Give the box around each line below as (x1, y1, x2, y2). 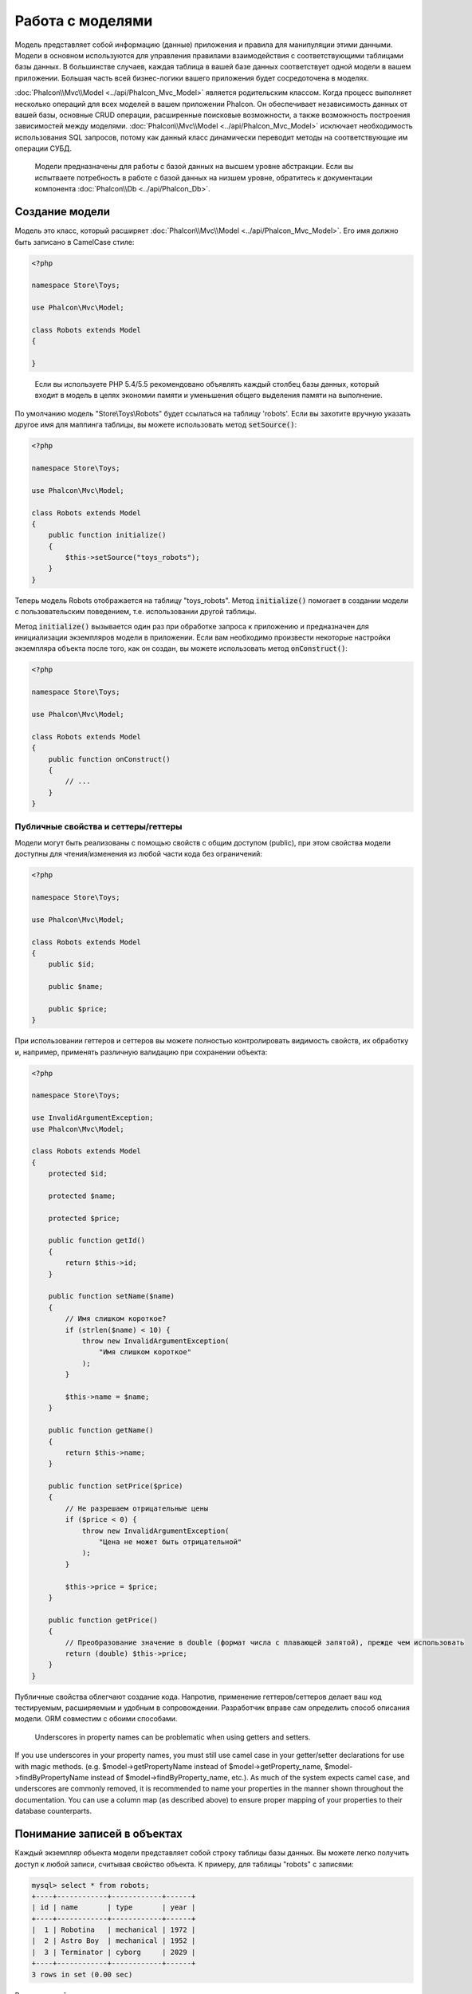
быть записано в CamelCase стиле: (14, 237, 135, 246)
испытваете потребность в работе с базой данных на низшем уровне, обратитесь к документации (34, 172, 373, 183)
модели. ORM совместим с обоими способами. (14, 1714, 178, 1724)
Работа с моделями (14, 12, 153, 30)
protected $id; (48, 1169, 108, 1178)
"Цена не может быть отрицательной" (98, 1538, 242, 1547)
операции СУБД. (14, 144, 72, 153)
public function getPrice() (48, 1615, 159, 1625)
